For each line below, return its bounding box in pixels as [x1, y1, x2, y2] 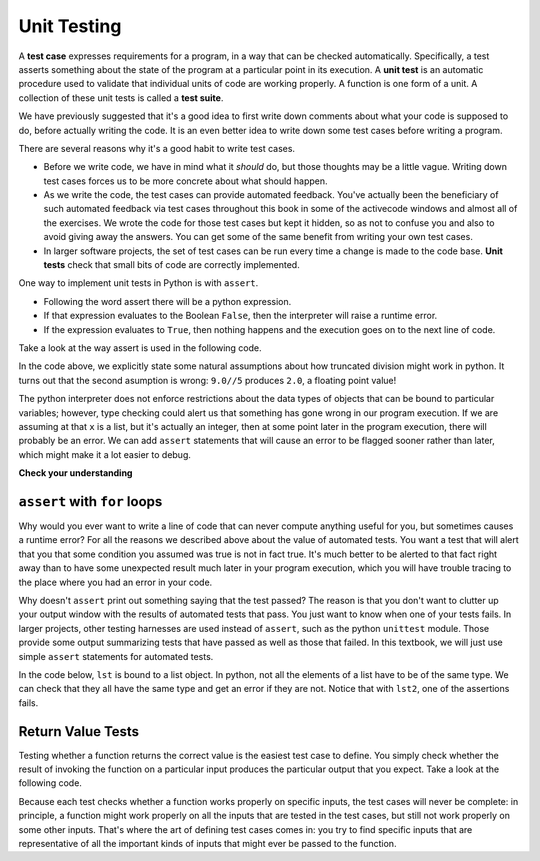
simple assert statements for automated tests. [18, 650, 214, 662]
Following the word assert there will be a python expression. [43, 295, 292, 307]
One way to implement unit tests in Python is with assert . [18, 277, 259, 289]
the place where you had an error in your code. [18, 576, 213, 588]
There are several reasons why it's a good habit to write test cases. [18, 142, 295, 154]
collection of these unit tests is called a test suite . [18, 91, 224, 104]
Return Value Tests [18, 723, 140, 740]
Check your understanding [18, 467, 133, 479]
